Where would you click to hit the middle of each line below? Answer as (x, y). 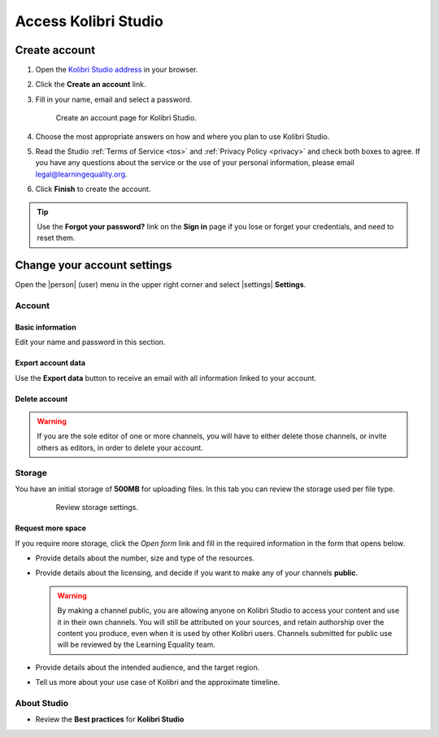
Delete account (41, 399)
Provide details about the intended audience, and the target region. (148, 667)
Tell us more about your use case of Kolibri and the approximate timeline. (158, 682)
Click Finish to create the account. (93, 189)
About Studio (42, 703)
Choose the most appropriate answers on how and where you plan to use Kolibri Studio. (183, 136)
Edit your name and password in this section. (90, 342)
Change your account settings (93, 266)
